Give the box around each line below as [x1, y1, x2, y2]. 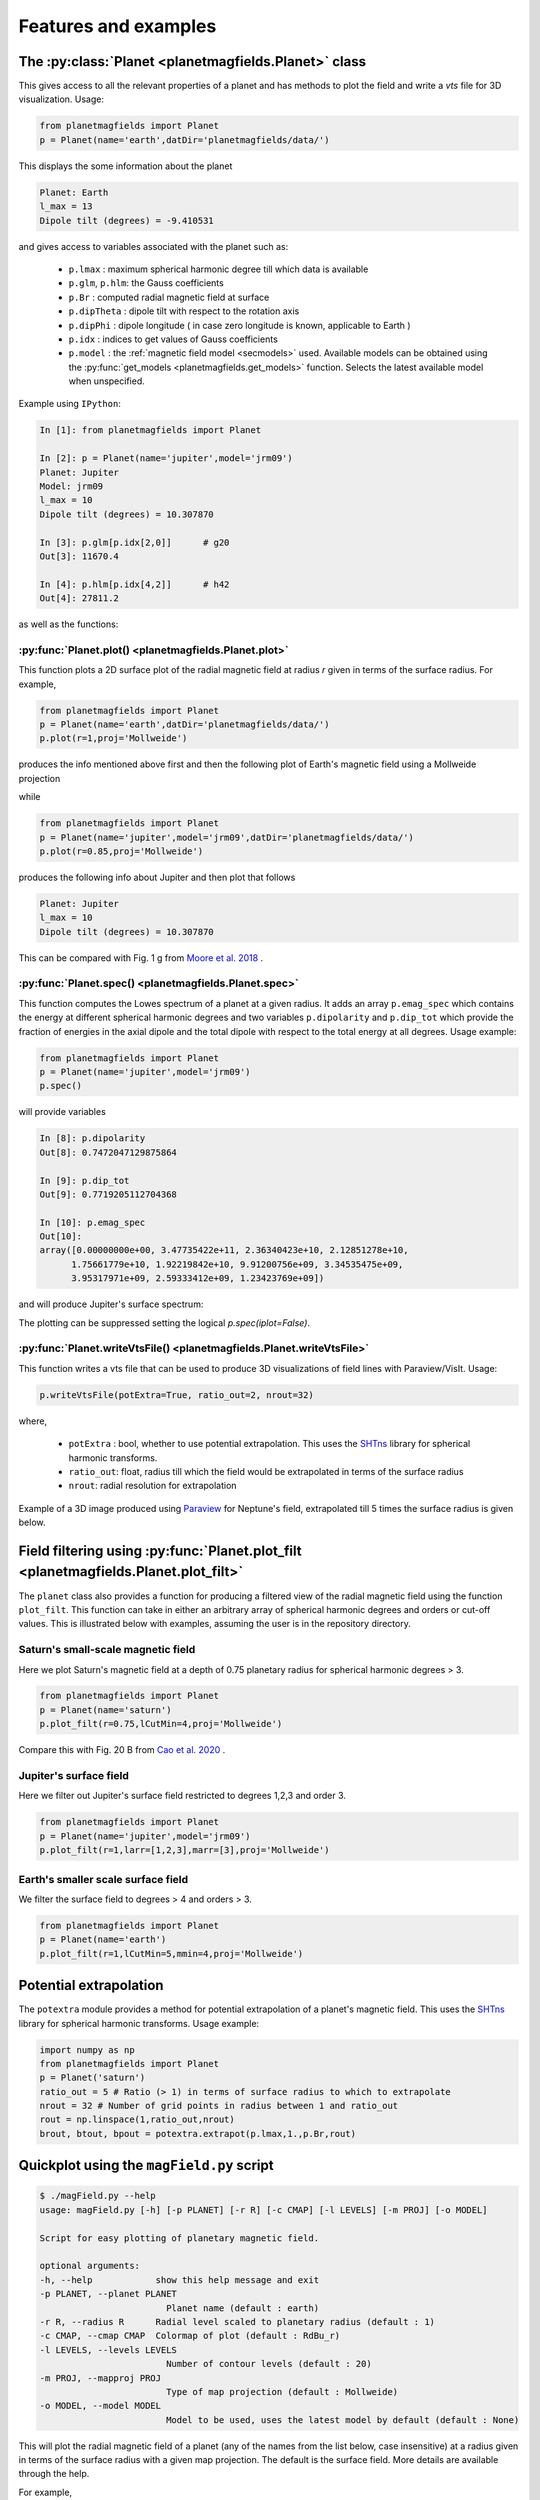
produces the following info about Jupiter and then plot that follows [18, 871, 296, 883]
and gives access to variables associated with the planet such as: [18, 240, 289, 252]
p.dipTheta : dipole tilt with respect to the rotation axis [68, 305, 300, 317]
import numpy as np [39, 2044, 135, 2055]
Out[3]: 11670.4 [39, 550, 120, 562]
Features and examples [18, 15, 217, 37]
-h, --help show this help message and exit [39, 2274, 320, 2285]
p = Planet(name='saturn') [39, 1704, 172, 1715]
